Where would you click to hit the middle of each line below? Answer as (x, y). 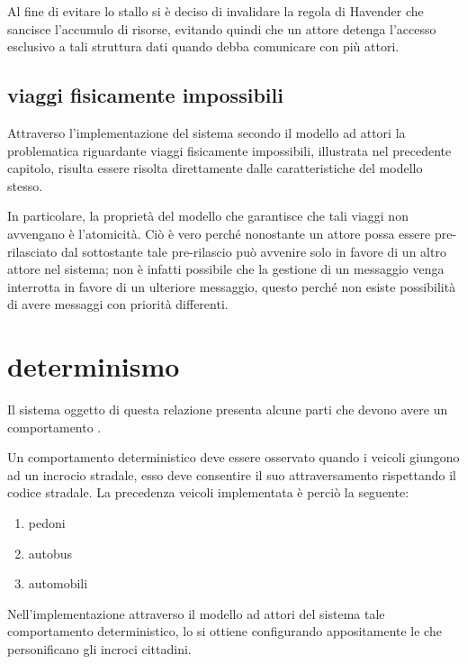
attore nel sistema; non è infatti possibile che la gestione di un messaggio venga (226, 269)
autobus (50, 553)
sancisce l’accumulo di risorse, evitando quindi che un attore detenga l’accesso (222, 28)
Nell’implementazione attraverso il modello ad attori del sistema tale (196, 613)
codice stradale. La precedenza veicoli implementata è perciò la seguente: (208, 492)
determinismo (94, 366)
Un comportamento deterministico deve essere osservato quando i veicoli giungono (233, 457)
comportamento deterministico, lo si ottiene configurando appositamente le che (225, 631)
